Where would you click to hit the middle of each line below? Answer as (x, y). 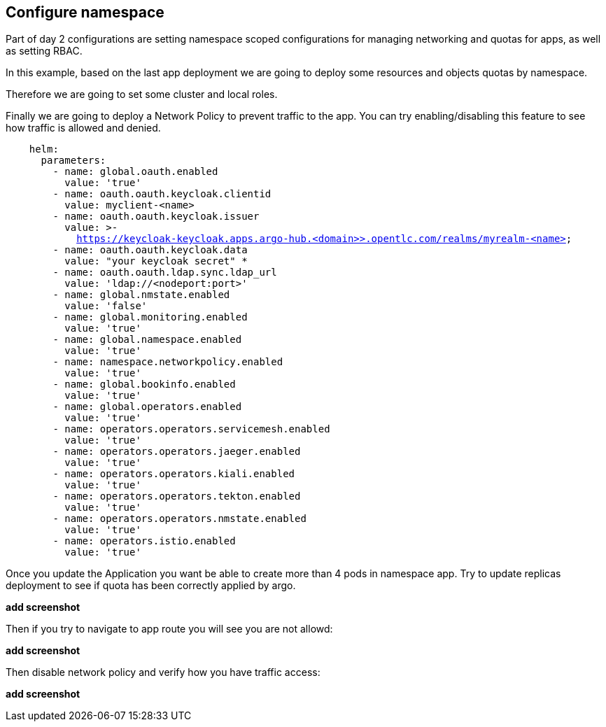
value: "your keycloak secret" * (156, 261)
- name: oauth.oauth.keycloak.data (150, 250)
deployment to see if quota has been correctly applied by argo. (151, 586)
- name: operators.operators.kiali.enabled (174, 474)
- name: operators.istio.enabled (144, 541)
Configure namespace (85, 12)
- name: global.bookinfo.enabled (144, 384)
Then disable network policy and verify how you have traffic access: (163, 672)
